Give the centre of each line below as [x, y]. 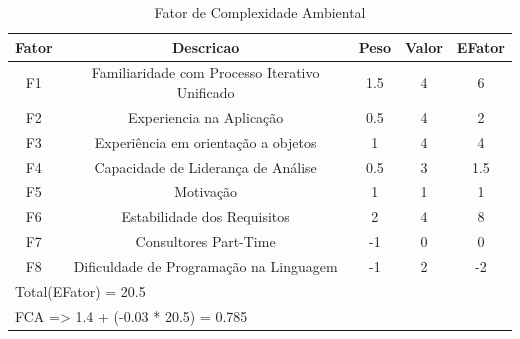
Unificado [205, 92]
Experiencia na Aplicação [205, 116]
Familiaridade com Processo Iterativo [205, 72]
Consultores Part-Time [205, 241]
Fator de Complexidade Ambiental [260, 12]
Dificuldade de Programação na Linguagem [205, 265]
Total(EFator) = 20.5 [80, 290]
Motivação [206, 191]
